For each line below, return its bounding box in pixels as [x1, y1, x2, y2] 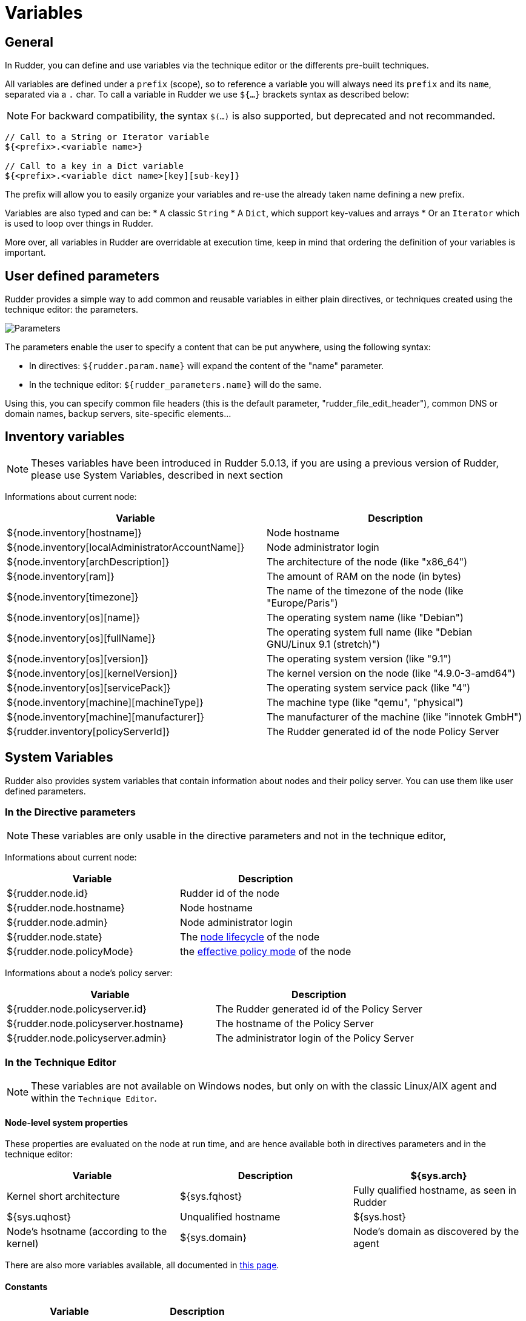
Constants [5, 1282, 48, 1293]
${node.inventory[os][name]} [7, 611, 140, 624]
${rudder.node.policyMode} [7, 945, 133, 958]
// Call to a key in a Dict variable [5, 161, 184, 171]
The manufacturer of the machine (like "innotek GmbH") [267, 710, 522, 723]
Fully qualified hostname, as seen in [353, 1184, 517, 1197]
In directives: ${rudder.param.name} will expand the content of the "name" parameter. [29, 361, 384, 371]
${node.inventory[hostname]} [7, 526, 142, 539]
